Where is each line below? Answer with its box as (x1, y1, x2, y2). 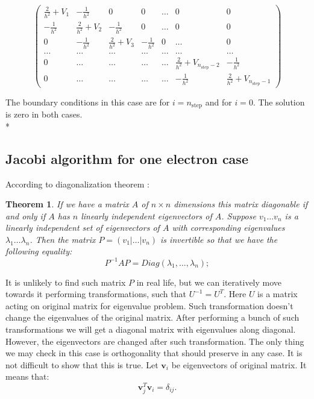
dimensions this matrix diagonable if (174, 198, 308, 210)
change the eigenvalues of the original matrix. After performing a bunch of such (5, 311, 300, 324)
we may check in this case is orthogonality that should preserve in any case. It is (5, 347, 303, 359)
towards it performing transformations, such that (5, 287, 186, 300)
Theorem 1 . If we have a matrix (5, 198, 129, 210)
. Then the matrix (30, 233, 96, 245)
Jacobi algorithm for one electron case (5, 149, 248, 168)
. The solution (253, 95, 305, 108)
